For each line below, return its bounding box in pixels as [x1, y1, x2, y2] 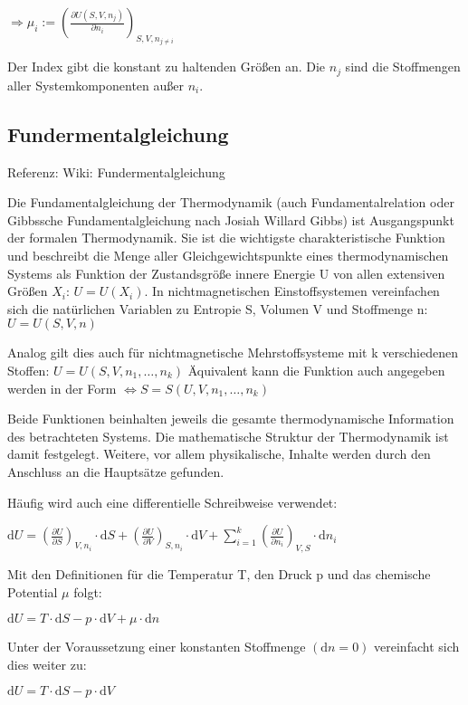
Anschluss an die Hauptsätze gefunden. [7, 462, 224, 481]
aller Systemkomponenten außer [7, 75, 184, 94]
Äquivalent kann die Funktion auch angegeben [187, 361, 445, 380]
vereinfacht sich [374, 637, 460, 656]
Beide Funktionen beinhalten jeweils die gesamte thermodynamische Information [7, 409, 454, 428]
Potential [7, 582, 58, 601]
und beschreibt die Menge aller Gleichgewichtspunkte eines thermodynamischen [7, 246, 449, 265]
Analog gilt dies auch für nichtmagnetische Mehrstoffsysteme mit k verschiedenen [7, 343, 458, 362]
